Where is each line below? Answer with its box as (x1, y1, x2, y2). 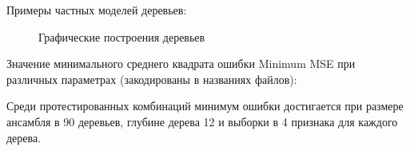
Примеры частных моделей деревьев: (6, 2, 187, 18)
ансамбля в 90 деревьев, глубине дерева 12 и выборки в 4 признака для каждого (6, 113, 398, 129)
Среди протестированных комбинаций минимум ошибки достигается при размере (6, 97, 404, 114)
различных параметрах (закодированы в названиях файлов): (6, 70, 297, 87)
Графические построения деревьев (38, 28, 205, 45)
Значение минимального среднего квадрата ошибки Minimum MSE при (6, 55, 356, 72)
